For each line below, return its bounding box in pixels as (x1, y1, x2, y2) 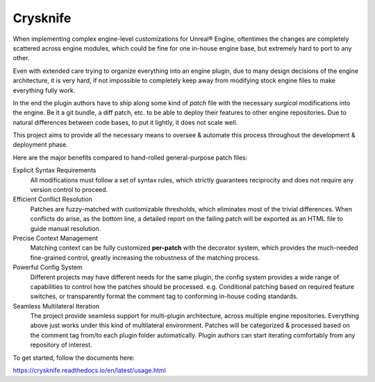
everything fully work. (12, 86, 76, 94)
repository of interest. (30, 340, 93, 349)
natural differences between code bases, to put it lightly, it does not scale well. (12, 118, 238, 126)
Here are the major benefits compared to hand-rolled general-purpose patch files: (12, 153, 248, 162)
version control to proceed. (30, 186, 108, 194)
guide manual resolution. (30, 224, 101, 232)
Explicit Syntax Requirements (12, 166, 97, 175)
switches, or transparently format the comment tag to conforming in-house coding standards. (30, 292, 299, 301)
